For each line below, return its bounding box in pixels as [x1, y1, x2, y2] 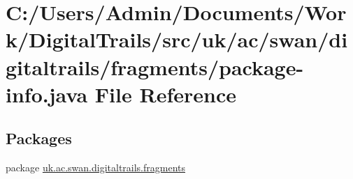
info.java [6, 79, 88, 108]
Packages [6, 127, 72, 149]
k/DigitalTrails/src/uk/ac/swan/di [6, 25, 348, 54]
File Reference [94, 79, 236, 108]
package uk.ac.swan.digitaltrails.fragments [6, 160, 186, 175]
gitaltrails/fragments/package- [6, 52, 304, 81]
